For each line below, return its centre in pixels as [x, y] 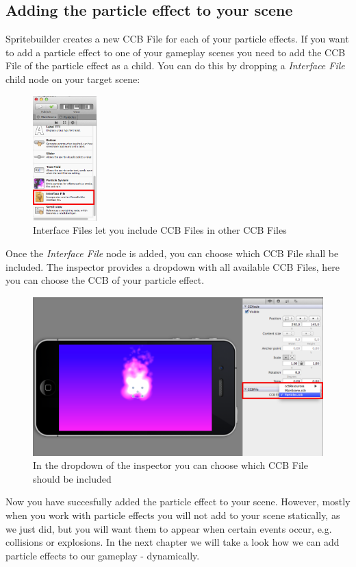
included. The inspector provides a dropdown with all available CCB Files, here [173, 266]
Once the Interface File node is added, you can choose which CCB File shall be [172, 253]
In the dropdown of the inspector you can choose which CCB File [170, 465]
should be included [72, 478]
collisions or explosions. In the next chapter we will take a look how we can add [173, 542]
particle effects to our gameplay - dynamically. [103, 555]
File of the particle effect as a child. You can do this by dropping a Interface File [175, 65]
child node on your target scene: [73, 79]
